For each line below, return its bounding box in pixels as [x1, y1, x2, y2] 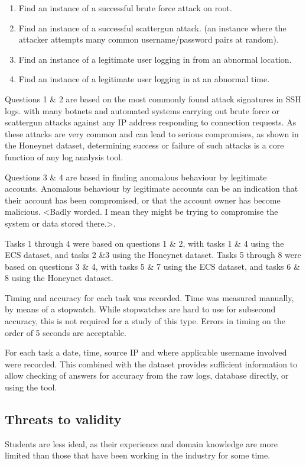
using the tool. [5, 381, 57, 393]
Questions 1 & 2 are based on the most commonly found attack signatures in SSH [5, 92, 301, 105]
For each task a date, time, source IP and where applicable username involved [5, 346, 287, 359]
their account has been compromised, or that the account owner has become [5, 193, 281, 206]
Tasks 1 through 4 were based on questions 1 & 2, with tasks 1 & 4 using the [5, 237, 284, 249]
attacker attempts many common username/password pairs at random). [18, 33, 279, 46]
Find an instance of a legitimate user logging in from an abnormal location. [18, 53, 292, 65]
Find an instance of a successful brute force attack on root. [18, 2, 232, 14]
